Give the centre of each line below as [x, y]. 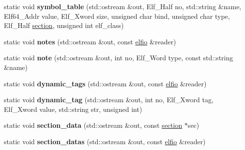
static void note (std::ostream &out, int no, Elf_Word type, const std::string [119, 58]
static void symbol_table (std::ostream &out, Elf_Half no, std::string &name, [123, 6]
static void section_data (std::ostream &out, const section [93, 125]
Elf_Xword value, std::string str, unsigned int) [73, 109]
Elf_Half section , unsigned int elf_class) [64, 25]
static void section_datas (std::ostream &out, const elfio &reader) [105, 141]
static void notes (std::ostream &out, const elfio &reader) [90, 41]
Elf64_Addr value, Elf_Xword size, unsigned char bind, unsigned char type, [117, 16]
